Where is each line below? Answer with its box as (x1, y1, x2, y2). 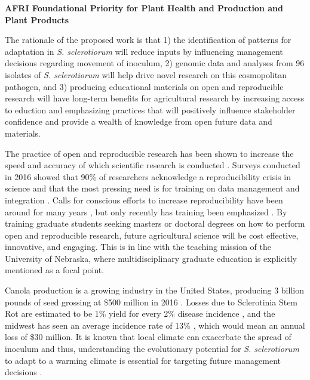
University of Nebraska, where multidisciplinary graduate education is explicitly (5, 252, 297, 264)
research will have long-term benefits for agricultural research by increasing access (5, 92, 305, 104)
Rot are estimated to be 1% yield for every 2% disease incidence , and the (5, 307, 275, 320)
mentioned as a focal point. (5, 264, 105, 276)
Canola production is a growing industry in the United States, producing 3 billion (5, 284, 304, 296)
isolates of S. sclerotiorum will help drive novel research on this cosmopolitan (5, 68, 287, 81)
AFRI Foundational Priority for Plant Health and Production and (5, 2, 283, 14)
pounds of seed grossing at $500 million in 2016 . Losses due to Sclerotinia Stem (5, 295, 298, 308)
